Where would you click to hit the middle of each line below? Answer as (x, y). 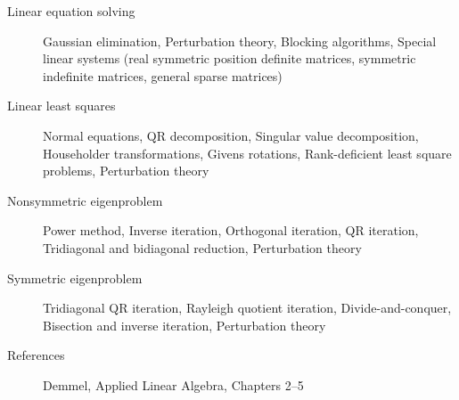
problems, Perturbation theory (126, 171)
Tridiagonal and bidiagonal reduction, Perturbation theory (202, 247)
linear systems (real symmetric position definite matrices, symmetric (229, 58)
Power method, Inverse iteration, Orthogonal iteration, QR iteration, (231, 230)
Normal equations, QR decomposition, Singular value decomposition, (231, 135)
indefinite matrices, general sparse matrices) (163, 75)
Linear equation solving (71, 11)
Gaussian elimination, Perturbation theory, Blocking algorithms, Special (240, 41)
